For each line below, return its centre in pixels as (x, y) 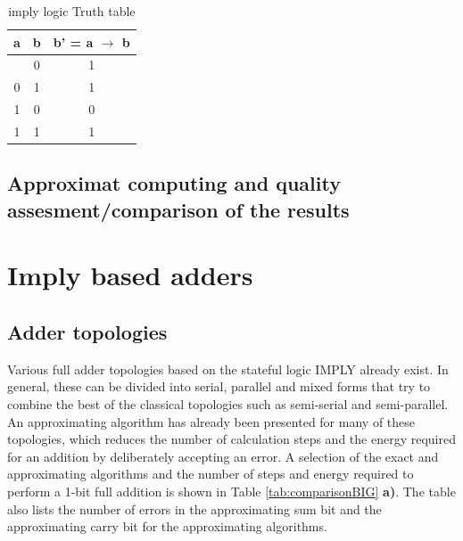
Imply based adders (130, 275)
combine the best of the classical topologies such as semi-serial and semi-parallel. (228, 404)
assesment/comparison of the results (178, 209)
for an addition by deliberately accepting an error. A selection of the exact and (223, 456)
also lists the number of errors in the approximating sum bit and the (194, 508)
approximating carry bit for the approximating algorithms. (167, 526)
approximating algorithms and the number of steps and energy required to (211, 474)
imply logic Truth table (72, 11)
